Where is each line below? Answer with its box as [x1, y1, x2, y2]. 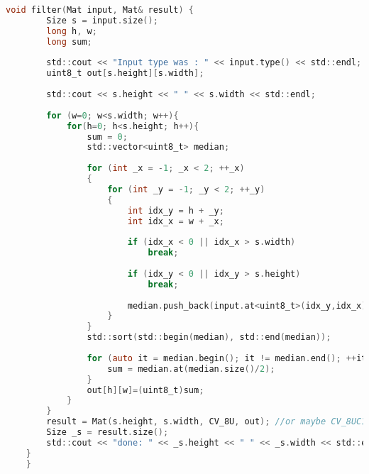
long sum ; [46, 36, 92, 47]
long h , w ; [46, 26, 97, 36]
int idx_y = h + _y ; [127, 205, 224, 216]
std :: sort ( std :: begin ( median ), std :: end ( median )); [87, 332, 331, 343]
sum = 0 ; [87, 131, 128, 142]
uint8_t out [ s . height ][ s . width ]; [46, 68, 204, 79]
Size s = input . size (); [46, 15, 158, 26]
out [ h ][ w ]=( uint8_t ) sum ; [87, 385, 204, 395]
